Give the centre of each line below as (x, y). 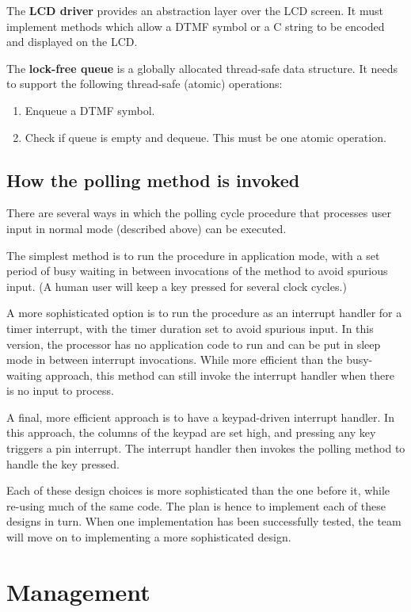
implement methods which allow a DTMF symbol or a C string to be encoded (196, 26)
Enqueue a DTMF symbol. (90, 110)
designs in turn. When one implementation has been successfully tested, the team (204, 521)
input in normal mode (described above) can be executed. (147, 228)
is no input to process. (60, 390)
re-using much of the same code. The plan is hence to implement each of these (196, 505)
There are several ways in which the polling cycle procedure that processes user (199, 213)
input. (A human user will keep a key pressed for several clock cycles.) (177, 286)
